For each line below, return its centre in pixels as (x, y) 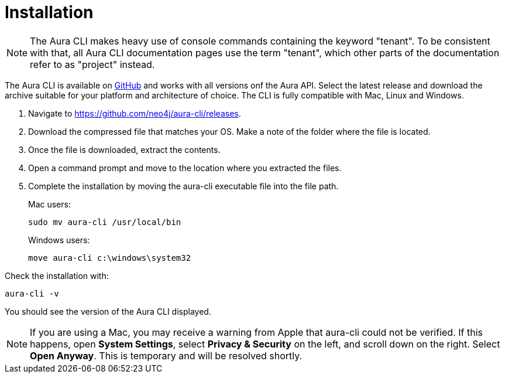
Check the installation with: (57, 275)
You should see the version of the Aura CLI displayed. (108, 311)
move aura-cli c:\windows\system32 (110, 258)
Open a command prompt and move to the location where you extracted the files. (185, 168)
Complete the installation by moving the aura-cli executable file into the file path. (183, 186)
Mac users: (49, 204)
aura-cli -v (32, 293)
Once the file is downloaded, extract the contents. (124, 149)
